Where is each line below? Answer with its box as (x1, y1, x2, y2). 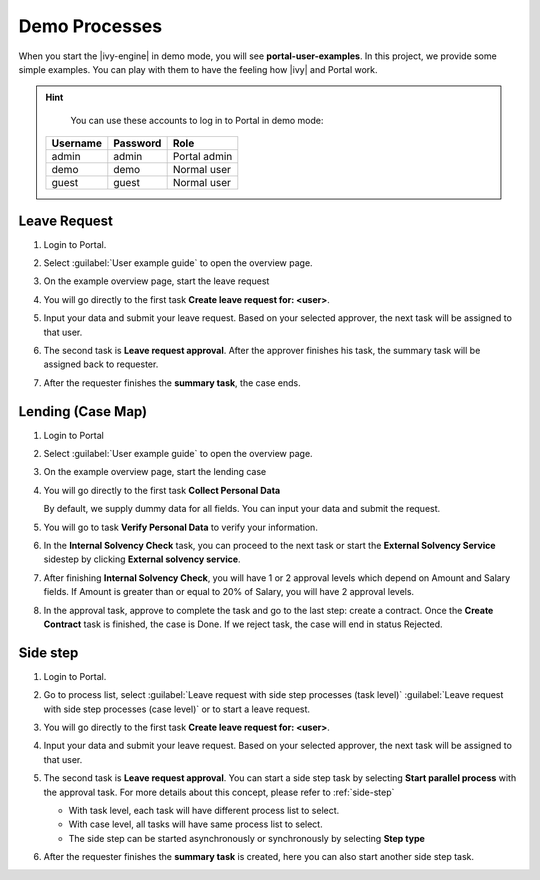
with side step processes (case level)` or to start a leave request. (43, 703, 310, 715)
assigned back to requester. (43, 358, 159, 370)
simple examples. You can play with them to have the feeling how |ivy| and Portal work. (18, 63, 379, 75)
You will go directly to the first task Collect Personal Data (43, 484, 281, 496)
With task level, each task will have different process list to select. (68, 804, 340, 816)
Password (113, 136, 162, 150)
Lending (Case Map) (18, 403, 148, 420)
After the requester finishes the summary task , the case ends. (43, 376, 301, 389)
